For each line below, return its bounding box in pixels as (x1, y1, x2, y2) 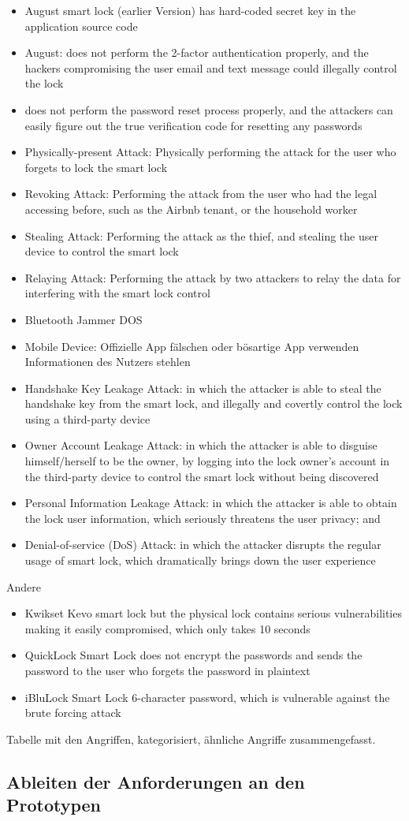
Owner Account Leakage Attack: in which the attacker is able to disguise (24, 437, 377, 453)
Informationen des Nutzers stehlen (24, 353, 191, 370)
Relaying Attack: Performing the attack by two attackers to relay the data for (24, 269, 401, 285)
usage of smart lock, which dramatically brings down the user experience (24, 552, 376, 569)
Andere (6, 578, 41, 595)
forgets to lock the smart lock (24, 159, 168, 175)
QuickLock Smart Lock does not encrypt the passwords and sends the (24, 647, 363, 663)
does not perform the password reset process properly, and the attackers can (24, 101, 393, 118)
